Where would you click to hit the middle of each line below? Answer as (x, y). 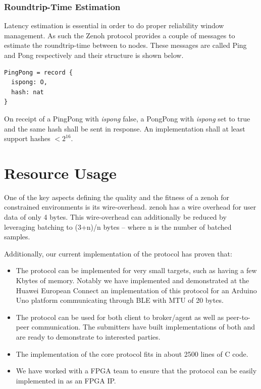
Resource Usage (60, 173)
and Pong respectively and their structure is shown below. (94, 55)
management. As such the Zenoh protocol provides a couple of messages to (120, 35)
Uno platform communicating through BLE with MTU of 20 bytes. (120, 300)
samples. (17, 237)
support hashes (27, 138)
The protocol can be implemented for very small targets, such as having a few (136, 270)
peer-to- (238, 317)
